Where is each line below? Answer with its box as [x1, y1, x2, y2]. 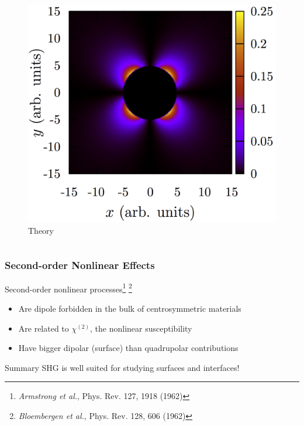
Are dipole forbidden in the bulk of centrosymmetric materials [18, 302, 241, 315]
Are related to [18, 322, 69, 334]
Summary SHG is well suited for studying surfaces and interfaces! [5, 361, 240, 373]
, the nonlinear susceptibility [90, 322, 192, 334]
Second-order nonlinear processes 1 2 [5, 281, 132, 295]
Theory [28, 224, 54, 236]
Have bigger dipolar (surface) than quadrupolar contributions [18, 342, 239, 354]
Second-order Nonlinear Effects [5, 257, 155, 272]
